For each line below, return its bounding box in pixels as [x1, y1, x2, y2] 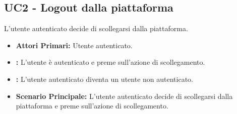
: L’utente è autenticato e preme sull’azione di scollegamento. [16, 57, 205, 67]
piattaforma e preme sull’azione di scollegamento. [16, 100, 168, 111]
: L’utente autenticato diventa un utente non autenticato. [16, 73, 193, 84]
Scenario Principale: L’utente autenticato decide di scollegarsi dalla [16, 90, 233, 101]
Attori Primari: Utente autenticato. [16, 40, 133, 50]
